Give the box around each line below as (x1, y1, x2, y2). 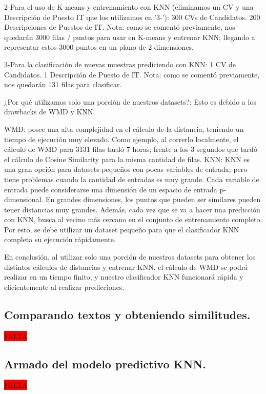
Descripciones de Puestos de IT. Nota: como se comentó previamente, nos (4, 22, 235, 32)
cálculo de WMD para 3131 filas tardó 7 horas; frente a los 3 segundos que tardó (4, 144, 257, 154)
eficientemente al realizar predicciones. (4, 281, 125, 292)
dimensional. (4, 194, 44, 205)
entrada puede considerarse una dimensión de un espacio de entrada (4, 184, 217, 194)
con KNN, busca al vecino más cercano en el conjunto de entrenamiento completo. (4, 214, 262, 225)
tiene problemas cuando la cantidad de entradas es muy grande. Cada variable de (4, 173, 259, 184)
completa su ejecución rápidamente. (4, 234, 116, 245)
